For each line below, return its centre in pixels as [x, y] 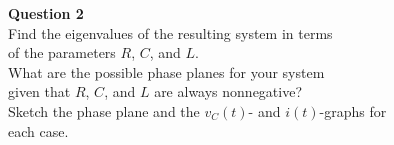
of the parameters [62, 52]
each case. [38, 130]
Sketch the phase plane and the [104, 110]
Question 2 [46, 13]
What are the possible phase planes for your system [166, 71]
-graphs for [353, 110]
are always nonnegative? [228, 91]
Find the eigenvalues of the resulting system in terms [170, 32]
